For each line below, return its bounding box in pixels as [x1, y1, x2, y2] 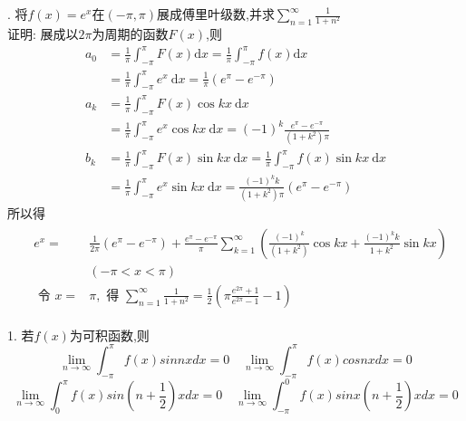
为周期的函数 [92, 24, 169, 43]
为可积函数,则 [69, 325, 150, 344]
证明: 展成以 [7, 24, 79, 43]
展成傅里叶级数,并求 [157, 5, 275, 23]
